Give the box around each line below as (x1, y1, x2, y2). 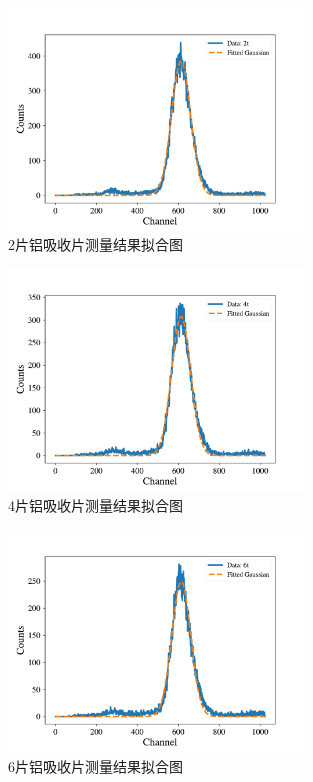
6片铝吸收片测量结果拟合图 (8, 755, 183, 776)
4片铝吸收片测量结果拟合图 (8, 494, 183, 515)
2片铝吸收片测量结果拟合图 (8, 234, 183, 255)
